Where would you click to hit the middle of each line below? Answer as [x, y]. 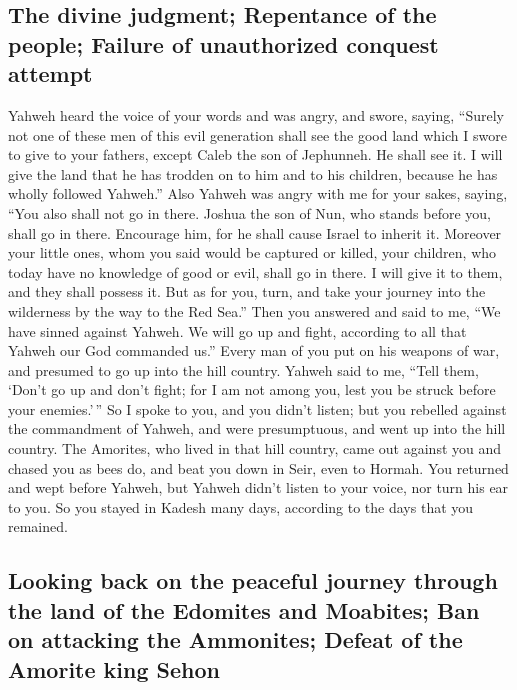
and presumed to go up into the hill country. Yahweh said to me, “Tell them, [243, 369]
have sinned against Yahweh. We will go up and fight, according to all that [237, 330]
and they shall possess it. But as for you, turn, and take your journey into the [247, 291]
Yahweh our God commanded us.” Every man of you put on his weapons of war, [254, 350]
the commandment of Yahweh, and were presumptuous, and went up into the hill [257, 428]
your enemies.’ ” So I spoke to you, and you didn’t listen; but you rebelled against [257, 408]
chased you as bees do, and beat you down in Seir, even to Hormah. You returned [258, 467]
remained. [38, 526]
